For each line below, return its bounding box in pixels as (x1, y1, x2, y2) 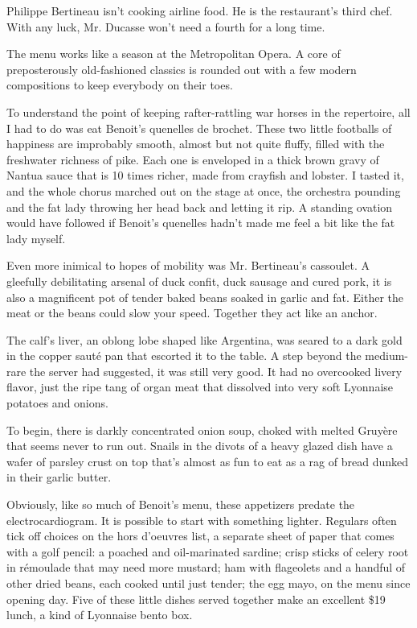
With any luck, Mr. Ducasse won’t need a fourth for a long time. (6, 18, 325, 35)
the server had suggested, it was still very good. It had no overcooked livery (29, 362, 403, 379)
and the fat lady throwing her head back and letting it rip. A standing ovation (6, 198, 393, 215)
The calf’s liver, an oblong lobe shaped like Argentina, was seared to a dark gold (6, 331, 403, 348)
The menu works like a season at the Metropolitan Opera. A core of (6, 45, 341, 62)
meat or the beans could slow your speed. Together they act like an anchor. (6, 304, 378, 321)
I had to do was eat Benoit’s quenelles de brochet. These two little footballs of (6, 119, 392, 136)
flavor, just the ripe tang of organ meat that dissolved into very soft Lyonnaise (6, 378, 394, 395)
